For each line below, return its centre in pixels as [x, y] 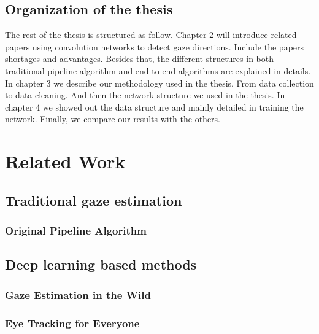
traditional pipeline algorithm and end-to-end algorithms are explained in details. [158, 70]
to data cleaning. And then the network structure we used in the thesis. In [145, 95]
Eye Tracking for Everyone [72, 323]
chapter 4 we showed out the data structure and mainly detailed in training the [154, 107]
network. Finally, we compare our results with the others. [113, 119]
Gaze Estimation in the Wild [78, 294]
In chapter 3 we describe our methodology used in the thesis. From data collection [159, 83]
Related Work [65, 161]
